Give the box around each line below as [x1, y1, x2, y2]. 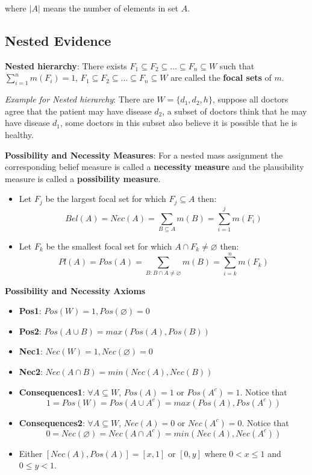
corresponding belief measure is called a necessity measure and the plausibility [5, 160, 304, 173]
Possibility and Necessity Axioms [5, 284, 146, 297]
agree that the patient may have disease [5, 104, 152, 117]
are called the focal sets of [170, 71, 272, 84]
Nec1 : [19, 345, 43, 357]
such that [219, 59, 255, 72]
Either [19, 447, 43, 459]
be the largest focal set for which [45, 192, 166, 205]
